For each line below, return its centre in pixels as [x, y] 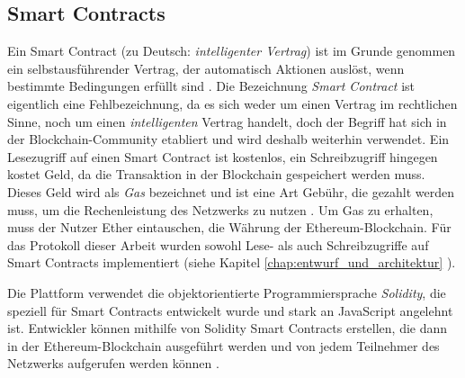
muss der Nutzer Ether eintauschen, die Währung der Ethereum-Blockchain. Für [229, 227]
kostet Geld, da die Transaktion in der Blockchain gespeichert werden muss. [216, 174]
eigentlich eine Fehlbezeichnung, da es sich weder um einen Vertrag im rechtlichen [232, 103]
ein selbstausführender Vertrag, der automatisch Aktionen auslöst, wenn [206, 68]
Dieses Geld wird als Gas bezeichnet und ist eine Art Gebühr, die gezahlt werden [231, 191]
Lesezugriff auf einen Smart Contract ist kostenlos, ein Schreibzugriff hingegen [223, 156]
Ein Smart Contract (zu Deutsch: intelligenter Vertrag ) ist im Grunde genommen [232, 51]
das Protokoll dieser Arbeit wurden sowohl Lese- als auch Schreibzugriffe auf [218, 244]
